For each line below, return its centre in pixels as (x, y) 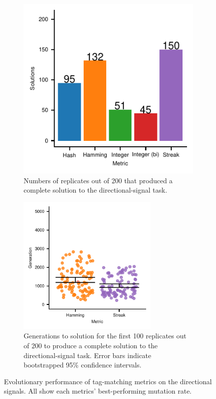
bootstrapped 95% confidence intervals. (83, 365)
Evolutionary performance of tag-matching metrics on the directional (108, 381)
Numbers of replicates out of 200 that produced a (98, 180)
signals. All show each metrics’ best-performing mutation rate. (98, 391)
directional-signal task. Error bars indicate (88, 355)
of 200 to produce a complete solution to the (91, 345)
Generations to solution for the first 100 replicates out (105, 336)
